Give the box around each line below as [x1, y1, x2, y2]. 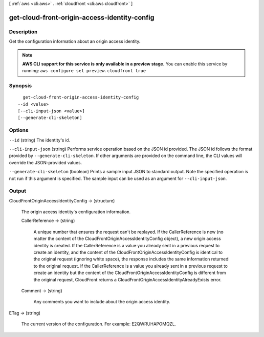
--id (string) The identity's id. [9, 137, 70, 143]
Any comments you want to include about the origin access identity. [33, 299, 171, 305]
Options [9, 127, 29, 134]
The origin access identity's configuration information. [21, 209, 131, 215]
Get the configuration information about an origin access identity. [9, 39, 141, 44]
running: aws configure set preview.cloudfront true [22, 68, 146, 74]
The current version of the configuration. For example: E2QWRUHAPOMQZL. [21, 321, 176, 327]
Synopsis [9, 82, 32, 89]
